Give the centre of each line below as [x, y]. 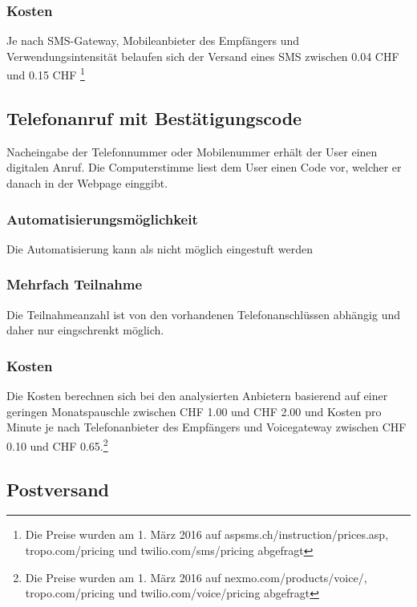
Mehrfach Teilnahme [75, 284]
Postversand [58, 489]
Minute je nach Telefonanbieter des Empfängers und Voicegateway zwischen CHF [206, 427]
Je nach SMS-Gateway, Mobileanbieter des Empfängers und [153, 40]
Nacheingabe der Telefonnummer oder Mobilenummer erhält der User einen [192, 151]
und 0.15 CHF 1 [46, 74]
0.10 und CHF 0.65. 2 [57, 444]
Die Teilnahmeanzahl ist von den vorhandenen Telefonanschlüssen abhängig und [203, 314]
